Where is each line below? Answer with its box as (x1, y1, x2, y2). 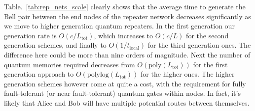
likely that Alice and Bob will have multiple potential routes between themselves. (4, 97, 250, 108)
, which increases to (94, 30, 153, 40)
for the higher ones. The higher (141, 69, 235, 79)
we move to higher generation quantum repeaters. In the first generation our (4, 21, 235, 31)
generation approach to (4, 69, 74, 79)
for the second (186, 30, 229, 40)
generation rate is (4, 30, 57, 40)
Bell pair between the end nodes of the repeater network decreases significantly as (4, 11, 251, 21)
